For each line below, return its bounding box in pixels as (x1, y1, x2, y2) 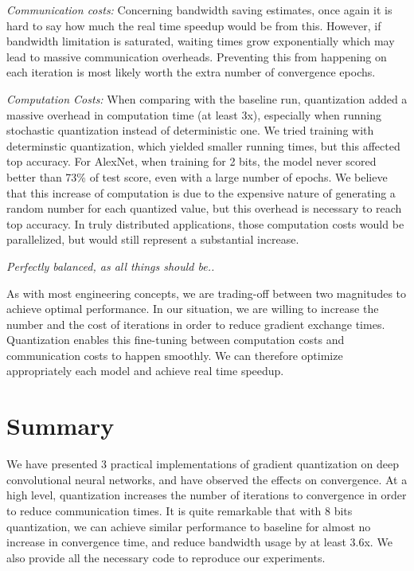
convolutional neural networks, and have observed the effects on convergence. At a (6, 471, 408, 487)
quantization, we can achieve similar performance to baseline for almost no (6, 518, 371, 534)
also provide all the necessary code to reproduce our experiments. (6, 549, 326, 565)
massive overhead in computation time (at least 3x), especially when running (6, 106, 381, 123)
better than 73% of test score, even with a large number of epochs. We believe (6, 168, 388, 185)
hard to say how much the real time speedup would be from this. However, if (6, 17, 381, 33)
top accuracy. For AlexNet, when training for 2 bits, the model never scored (6, 153, 377, 170)
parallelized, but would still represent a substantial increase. (6, 231, 299, 248)
